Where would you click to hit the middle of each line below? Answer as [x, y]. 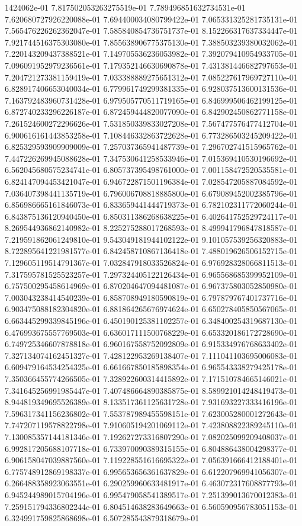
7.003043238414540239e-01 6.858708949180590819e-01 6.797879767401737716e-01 [151, 297]
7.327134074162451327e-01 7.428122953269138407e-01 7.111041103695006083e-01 [151, 355]
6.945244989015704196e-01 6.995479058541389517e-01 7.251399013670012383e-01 [151, 494]
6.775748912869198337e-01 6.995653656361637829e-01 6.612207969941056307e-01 [151, 471]
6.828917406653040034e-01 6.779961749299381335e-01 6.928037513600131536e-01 [151, 89]
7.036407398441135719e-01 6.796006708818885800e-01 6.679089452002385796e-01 [151, 193]
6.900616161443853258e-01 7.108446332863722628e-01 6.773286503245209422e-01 [151, 135]
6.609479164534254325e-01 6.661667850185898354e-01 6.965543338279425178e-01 [151, 367]
